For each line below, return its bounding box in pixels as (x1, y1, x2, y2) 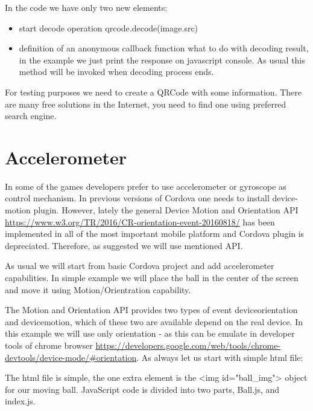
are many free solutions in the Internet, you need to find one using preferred (5, 97, 286, 110)
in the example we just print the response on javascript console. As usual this (19, 53, 305, 66)
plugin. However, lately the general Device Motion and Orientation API (33, 204, 299, 216)
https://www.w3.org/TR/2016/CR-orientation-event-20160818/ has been (5, 215, 275, 228)
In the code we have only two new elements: (5, 1, 168, 13)
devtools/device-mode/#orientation (5, 351, 137, 363)
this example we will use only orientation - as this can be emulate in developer (5, 327, 295, 340)
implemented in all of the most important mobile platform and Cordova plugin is (5, 227, 305, 240)
